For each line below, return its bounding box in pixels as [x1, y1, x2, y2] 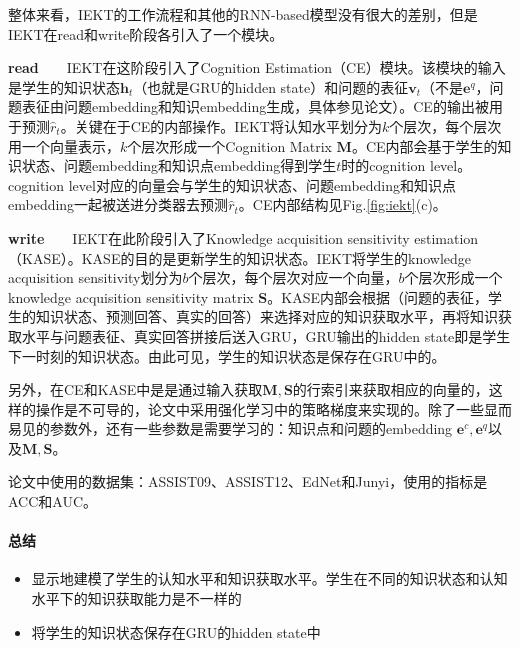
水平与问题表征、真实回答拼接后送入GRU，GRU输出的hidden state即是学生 [21, 325, 511, 346]
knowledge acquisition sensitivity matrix [8, 286, 254, 307]
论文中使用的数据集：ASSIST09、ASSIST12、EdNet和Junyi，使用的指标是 [8, 471, 488, 492]
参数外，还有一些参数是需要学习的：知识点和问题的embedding [49, 418, 453, 439]
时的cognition [341, 155, 426, 176]
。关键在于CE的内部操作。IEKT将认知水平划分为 [60, 115, 382, 136]
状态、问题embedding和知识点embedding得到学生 [21, 155, 337, 176]
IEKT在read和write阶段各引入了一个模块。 [8, 23, 284, 44]
